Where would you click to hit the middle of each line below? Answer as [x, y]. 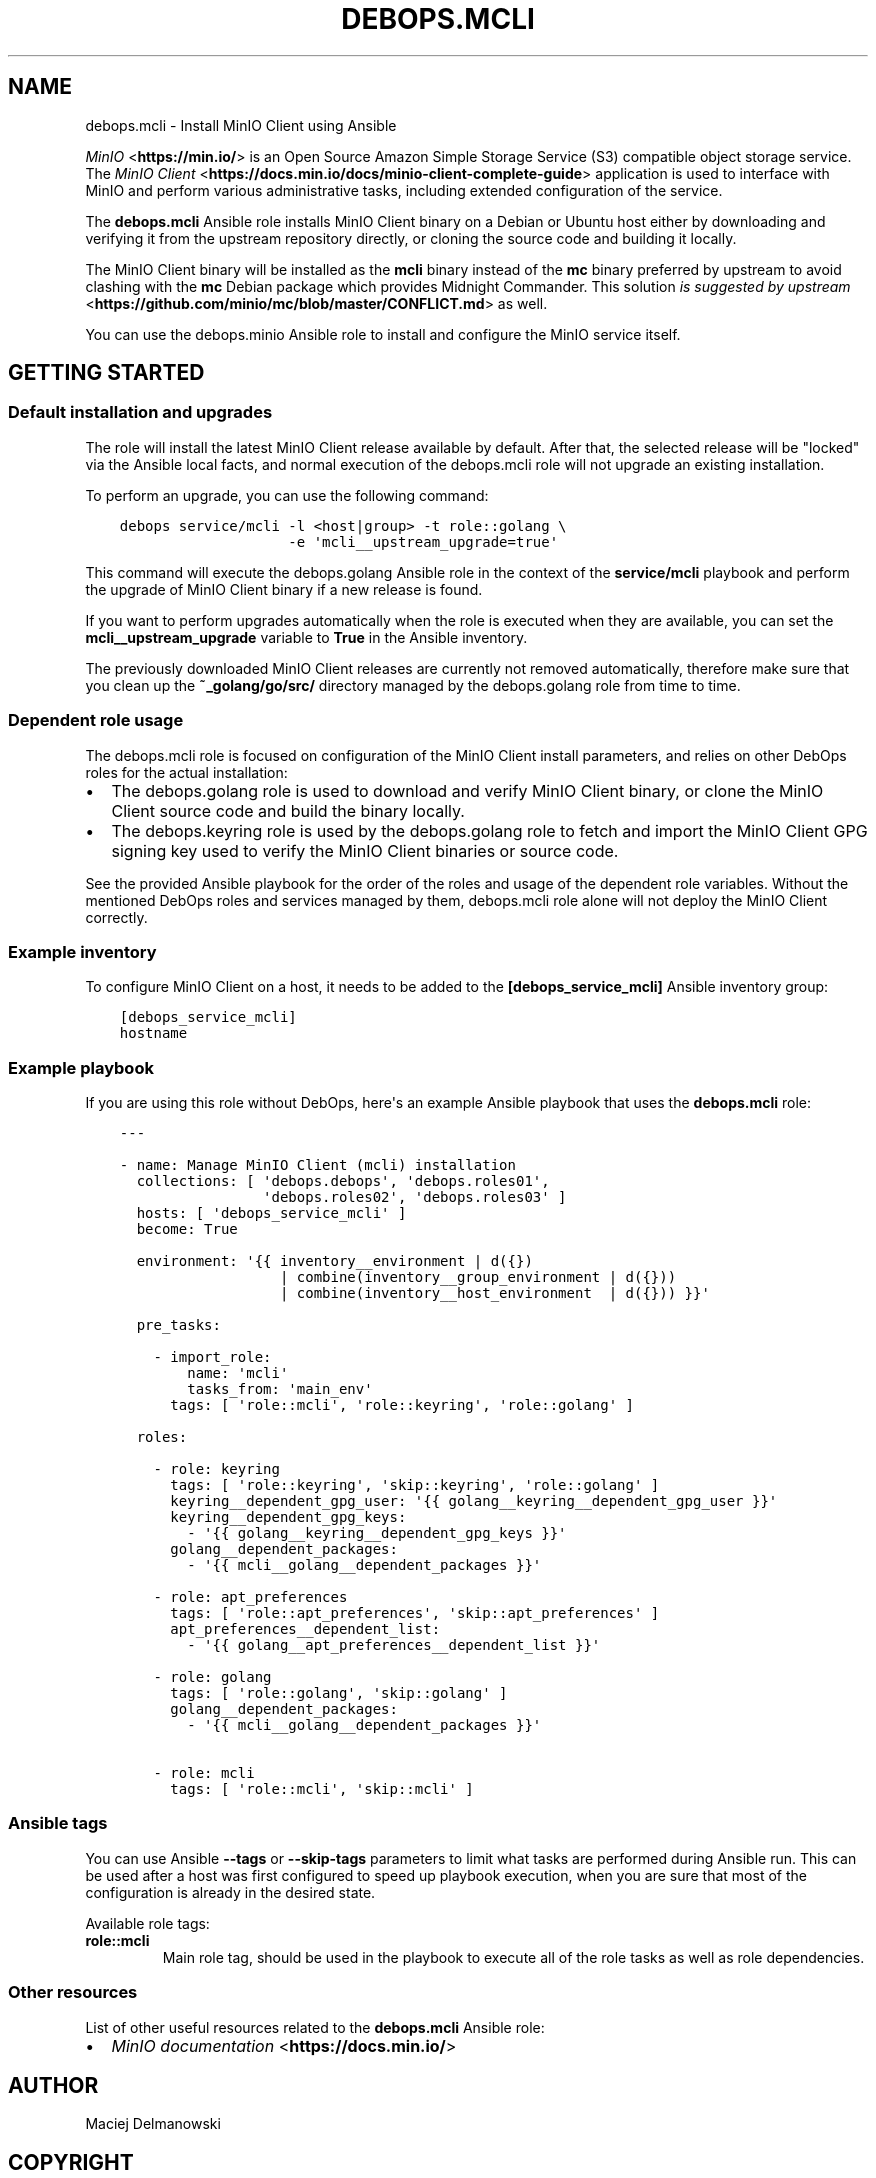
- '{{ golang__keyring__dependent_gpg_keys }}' [377, 1533]
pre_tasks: [178, 1325]
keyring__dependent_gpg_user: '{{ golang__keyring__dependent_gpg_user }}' [474, 1501]
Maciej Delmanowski [153, 2124]
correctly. [116, 917]
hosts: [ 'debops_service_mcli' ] [271, 1213]
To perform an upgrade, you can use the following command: [287, 495]
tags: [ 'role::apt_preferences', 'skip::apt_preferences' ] [415, 1613]
